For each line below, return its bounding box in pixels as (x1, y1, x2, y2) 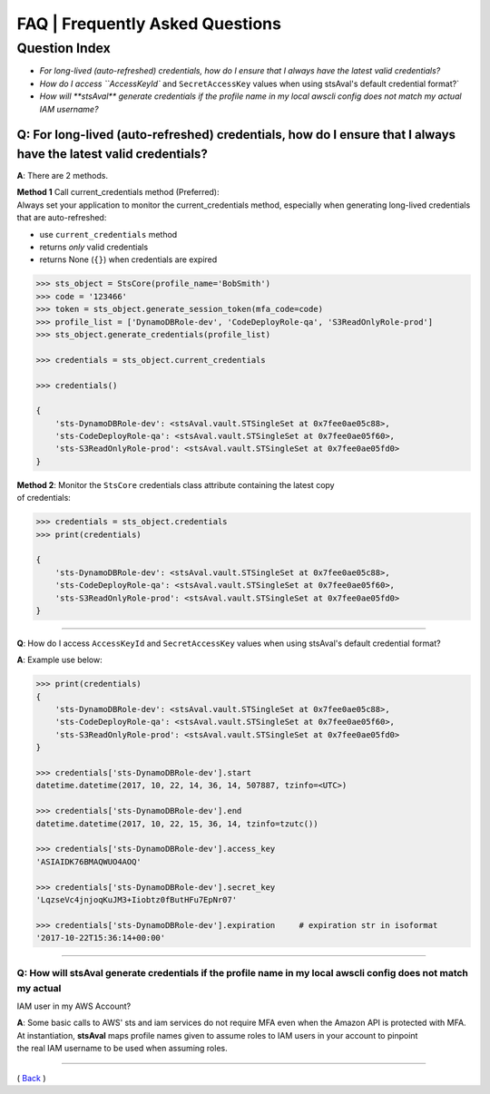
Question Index (16, 40, 111, 56)
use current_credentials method (39, 229, 178, 239)
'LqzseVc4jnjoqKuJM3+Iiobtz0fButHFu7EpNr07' (35, 894, 238, 904)
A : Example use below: (16, 654, 103, 666)
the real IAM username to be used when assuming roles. (16, 1043, 228, 1054)
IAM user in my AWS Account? (16, 1001, 132, 1011)
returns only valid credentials (39, 241, 149, 253)
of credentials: (16, 493, 72, 503)
